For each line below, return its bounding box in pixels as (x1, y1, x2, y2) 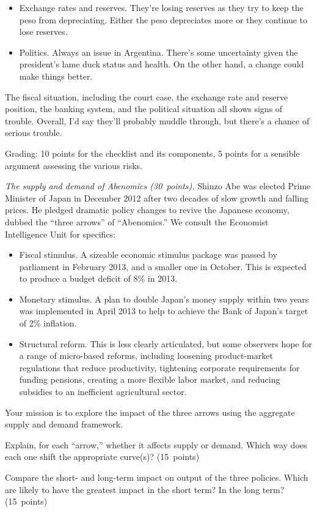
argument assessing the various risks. (5, 159, 143, 171)
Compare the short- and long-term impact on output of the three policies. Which (5, 471, 308, 483)
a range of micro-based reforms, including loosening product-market (19, 349, 273, 362)
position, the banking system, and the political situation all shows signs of (5, 102, 283, 115)
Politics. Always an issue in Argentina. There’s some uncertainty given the (19, 45, 298, 58)
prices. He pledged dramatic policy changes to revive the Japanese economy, (5, 203, 290, 216)
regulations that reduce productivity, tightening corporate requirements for (19, 361, 300, 374)
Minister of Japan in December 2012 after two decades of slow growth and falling (5, 191, 308, 204)
